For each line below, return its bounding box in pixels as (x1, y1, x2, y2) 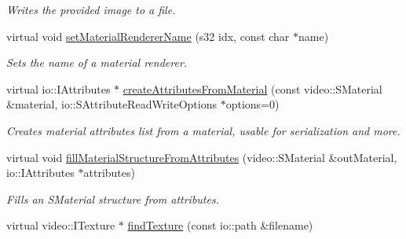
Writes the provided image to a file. (6, 2, 176, 17)
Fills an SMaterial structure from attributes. (6, 190, 219, 207)
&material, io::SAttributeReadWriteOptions (6, 96, 218, 112)
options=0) (225, 96, 280, 112)
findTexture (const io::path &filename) (127, 217, 313, 233)
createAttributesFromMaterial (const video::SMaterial (123, 80, 382, 97)
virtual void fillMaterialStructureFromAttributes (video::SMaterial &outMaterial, (6, 149, 397, 165)
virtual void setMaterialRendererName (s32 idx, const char (6, 28, 290, 44)
